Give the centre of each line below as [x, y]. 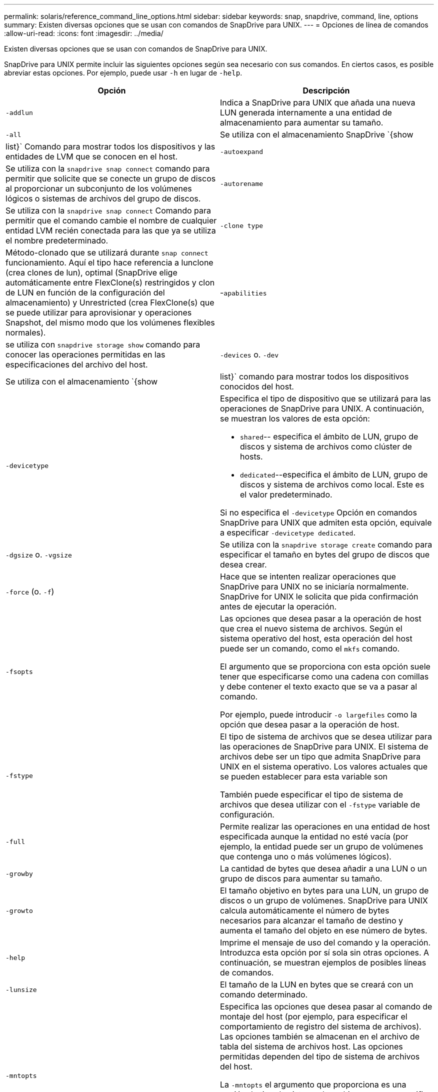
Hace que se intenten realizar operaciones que [308, 576]
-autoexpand [242, 151]
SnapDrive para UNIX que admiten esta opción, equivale [326, 522]
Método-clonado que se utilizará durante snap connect [107, 252]
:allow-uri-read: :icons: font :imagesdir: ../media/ [84, 33]
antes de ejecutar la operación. [278, 606]
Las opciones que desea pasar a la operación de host [321, 618]
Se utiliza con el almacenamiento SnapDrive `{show [317, 134]
